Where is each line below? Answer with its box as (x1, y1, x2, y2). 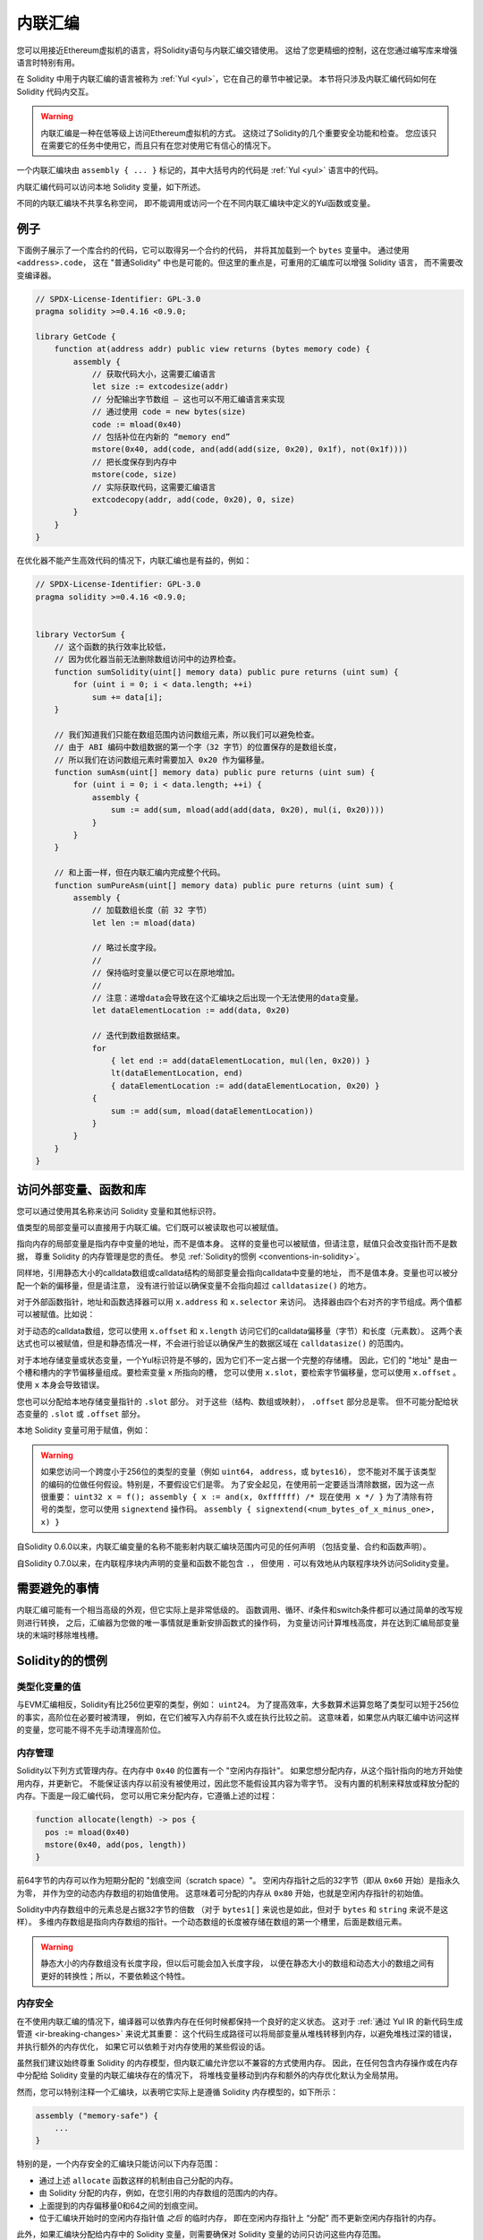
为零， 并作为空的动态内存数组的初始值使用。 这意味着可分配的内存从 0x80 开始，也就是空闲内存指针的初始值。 (16, 1887, 428, 1899)
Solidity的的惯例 (16, 1653, 107, 1668)
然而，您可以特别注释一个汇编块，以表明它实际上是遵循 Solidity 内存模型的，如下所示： (16, 2086, 339, 2097)
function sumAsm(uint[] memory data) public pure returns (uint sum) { (54, 767, 376, 777)
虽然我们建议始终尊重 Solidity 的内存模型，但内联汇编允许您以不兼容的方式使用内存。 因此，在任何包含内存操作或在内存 (16, 2057, 458, 2068)
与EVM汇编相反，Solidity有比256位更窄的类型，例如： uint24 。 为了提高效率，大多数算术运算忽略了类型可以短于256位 (16, 1699, 460, 1710)
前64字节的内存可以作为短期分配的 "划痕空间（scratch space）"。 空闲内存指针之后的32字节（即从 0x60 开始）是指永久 (16, 1875, 461, 1886)
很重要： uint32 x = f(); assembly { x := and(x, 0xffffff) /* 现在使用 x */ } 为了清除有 (40, 1492, 426, 1503)
